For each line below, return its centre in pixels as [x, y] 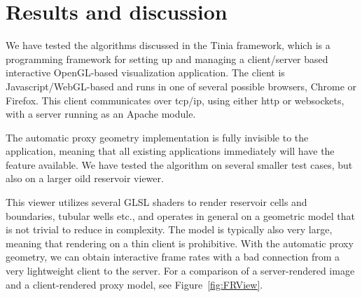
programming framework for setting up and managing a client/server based [167, 58]
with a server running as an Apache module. [101, 114]
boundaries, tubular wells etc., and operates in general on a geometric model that [180, 215]
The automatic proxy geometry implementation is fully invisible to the [157, 137]
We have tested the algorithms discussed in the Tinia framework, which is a [168, 45]
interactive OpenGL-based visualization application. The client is [145, 72]
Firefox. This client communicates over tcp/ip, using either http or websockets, [175, 100]
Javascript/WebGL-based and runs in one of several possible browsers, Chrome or [181, 86]
